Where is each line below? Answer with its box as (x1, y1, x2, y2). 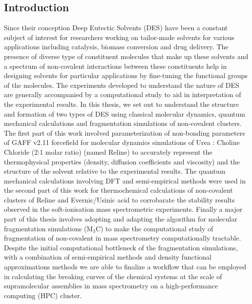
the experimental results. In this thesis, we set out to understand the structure (4, 99, 239, 109)
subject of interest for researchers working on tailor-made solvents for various (4, 32, 234, 42)
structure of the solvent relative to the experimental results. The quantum (4, 166, 226, 176)
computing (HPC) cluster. (4, 290, 82, 300)
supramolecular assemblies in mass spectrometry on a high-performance (4, 281, 218, 291)
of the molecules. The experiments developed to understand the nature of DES (4, 80, 239, 90)
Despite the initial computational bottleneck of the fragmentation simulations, (4, 242, 238, 252)
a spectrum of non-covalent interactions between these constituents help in (4, 61, 227, 71)
